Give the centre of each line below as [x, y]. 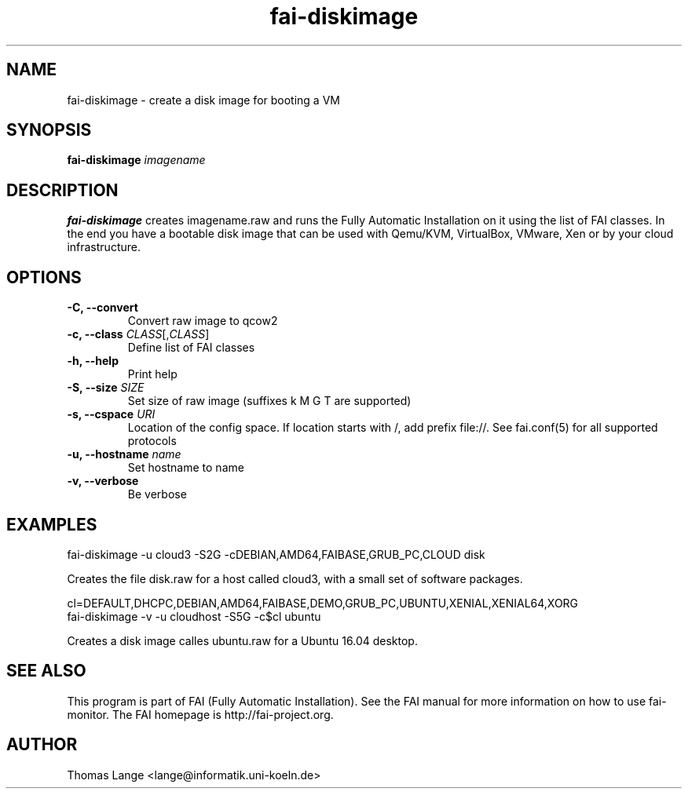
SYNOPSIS [49, 130]
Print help [152, 374]
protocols [152, 441]
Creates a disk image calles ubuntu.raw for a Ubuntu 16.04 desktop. [242, 640]
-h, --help [93, 361]
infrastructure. [104, 247]
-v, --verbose [103, 481]
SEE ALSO [46, 671]
